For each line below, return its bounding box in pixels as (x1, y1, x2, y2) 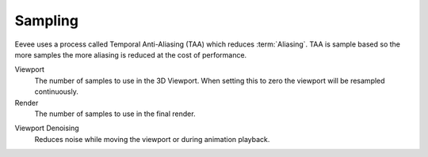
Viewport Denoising (14, 123, 79, 133)
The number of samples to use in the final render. (34, 109, 196, 118)
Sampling (14, 12, 79, 29)
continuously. (34, 87, 78, 96)
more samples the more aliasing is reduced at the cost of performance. (14, 50, 247, 59)
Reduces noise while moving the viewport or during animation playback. (34, 134, 270, 144)
